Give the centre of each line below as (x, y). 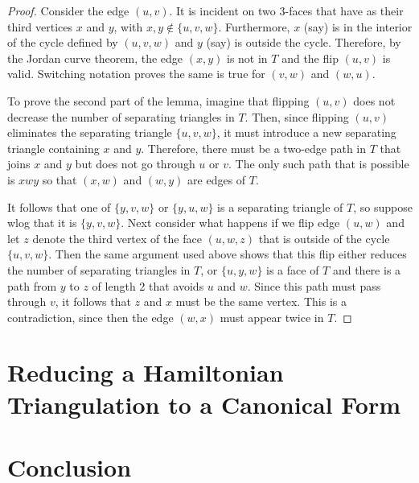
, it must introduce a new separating (306, 132)
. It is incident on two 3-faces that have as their (286, 10)
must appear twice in (272, 317)
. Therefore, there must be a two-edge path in (254, 148)
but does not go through (135, 164)
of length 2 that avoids (148, 285)
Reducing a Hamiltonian (146, 372)
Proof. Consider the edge (68, 10)
